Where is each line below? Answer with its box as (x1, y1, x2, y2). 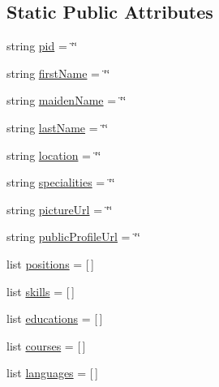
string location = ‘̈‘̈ (6, 146, 101, 163)
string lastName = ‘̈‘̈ (6, 118, 109, 135)
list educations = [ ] (6, 310, 103, 327)
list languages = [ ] (6, 364, 98, 381)
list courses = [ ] (6, 337, 86, 354)
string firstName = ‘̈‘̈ (6, 64, 110, 81)
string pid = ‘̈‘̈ (6, 37, 78, 54)
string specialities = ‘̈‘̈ (6, 174, 115, 191)
